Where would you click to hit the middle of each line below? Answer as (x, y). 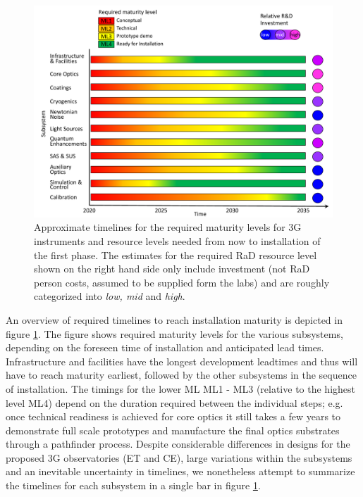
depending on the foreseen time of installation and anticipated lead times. (165, 347)
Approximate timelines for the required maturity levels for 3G (168, 227)
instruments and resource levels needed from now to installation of (177, 240)
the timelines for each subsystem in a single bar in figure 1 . (133, 485)
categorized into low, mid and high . (110, 296)
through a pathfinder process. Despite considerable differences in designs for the (178, 444)
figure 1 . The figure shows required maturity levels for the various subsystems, (174, 333)
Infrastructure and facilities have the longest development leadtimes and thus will (182, 361)
